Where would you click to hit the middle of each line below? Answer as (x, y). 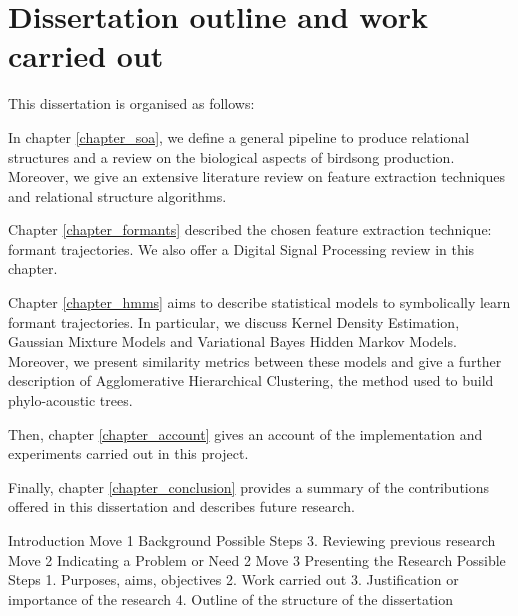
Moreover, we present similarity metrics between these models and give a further (255, 360)
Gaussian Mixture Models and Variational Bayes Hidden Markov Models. (232, 341)
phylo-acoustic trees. (70, 400)
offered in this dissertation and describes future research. (181, 506)
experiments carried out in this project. (128, 453)
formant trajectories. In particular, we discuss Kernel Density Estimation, (234, 321)
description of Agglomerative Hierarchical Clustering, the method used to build (251, 380)
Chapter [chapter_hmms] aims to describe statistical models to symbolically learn (259, 302)
